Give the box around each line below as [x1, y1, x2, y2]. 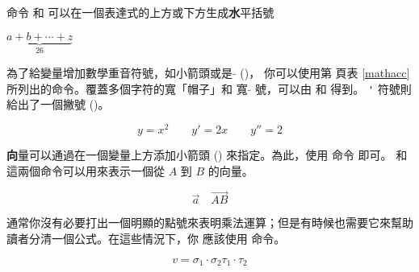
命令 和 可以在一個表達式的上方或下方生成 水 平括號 [6, 4, 274, 20]
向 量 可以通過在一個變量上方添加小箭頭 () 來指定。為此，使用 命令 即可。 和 [6, 146, 408, 163]
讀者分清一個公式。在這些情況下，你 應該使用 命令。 [6, 229, 286, 246]
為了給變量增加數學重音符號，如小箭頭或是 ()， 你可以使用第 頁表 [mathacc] [6, 64, 410, 81]
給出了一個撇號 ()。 [6, 96, 110, 113]
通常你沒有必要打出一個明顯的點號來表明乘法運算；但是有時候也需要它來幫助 [6, 214, 413, 231]
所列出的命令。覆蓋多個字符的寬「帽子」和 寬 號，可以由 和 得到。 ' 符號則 [6, 80, 412, 97]
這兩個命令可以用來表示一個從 [6, 162, 165, 179]
